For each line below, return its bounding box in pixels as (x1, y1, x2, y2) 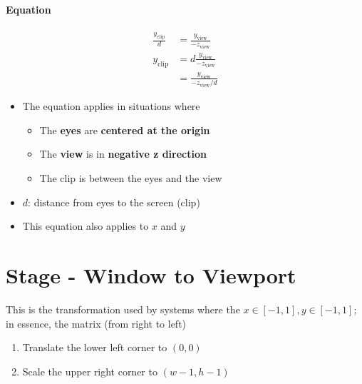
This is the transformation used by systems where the (6, 301, 240, 316)
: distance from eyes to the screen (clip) (28, 194, 200, 209)
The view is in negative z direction (39, 146, 207, 161)
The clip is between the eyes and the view (39, 171, 222, 186)
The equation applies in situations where (22, 98, 200, 113)
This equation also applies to (22, 218, 149, 233)
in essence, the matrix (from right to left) (6, 315, 187, 330)
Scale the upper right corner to (22, 363, 157, 378)
